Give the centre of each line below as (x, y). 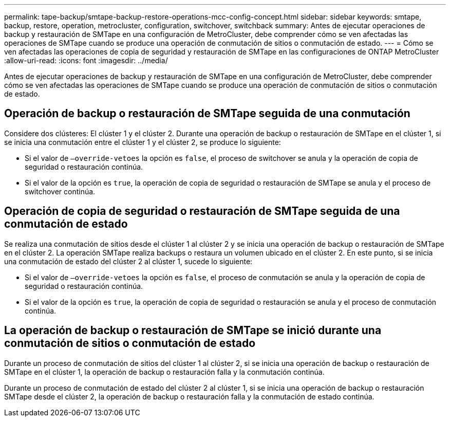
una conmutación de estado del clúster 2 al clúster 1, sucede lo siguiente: (128, 261)
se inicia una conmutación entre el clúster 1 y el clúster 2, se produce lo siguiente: (143, 142)
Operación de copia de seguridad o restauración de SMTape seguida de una (202, 211)
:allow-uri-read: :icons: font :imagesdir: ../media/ (86, 60)
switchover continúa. (60, 191)
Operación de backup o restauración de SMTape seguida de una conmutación (207, 114)
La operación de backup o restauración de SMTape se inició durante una (193, 331)
